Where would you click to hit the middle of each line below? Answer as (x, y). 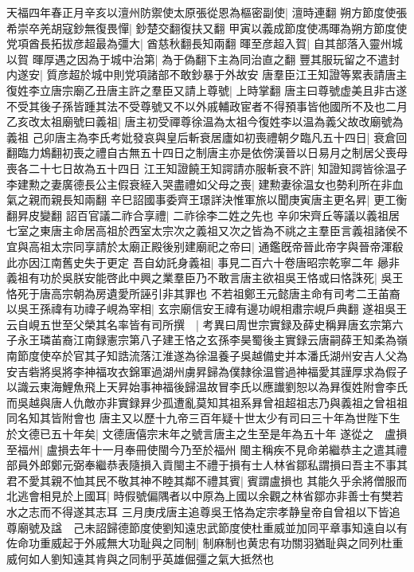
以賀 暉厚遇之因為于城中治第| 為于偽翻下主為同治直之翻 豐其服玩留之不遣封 (203, 59)
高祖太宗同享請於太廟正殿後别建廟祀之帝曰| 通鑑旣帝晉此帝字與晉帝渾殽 (216, 246)
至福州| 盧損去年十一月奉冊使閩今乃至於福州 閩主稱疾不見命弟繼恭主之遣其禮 (207, 449)
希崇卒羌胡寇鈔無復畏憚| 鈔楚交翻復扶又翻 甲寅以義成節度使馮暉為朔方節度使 (207, 27)
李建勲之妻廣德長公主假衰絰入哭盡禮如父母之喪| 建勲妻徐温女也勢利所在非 (199, 184)
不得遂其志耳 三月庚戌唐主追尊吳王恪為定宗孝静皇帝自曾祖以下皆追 (225, 511)
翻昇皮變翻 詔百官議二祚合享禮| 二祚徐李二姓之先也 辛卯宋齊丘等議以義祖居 (203, 215)
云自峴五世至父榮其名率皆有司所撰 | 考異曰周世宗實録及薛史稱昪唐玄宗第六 (205, 324)
